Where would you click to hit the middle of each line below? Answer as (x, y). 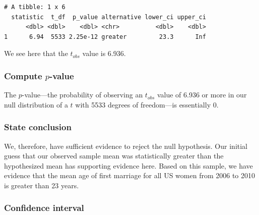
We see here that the (36, 53)
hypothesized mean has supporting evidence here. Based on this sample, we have (128, 165)
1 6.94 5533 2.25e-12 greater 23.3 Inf (105, 37)
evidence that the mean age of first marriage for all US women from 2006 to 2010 (130, 175)
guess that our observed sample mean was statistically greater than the (114, 156)
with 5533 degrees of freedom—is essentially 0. (147, 104)
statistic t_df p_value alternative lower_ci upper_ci (109, 17)
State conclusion (38, 127)
